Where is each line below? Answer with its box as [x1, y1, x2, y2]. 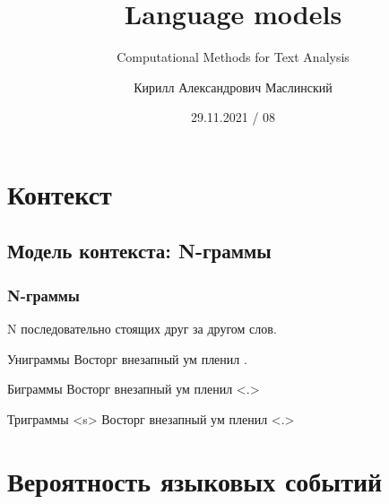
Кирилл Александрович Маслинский [134, 77, 333, 96]
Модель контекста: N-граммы [7, 237, 272, 265]
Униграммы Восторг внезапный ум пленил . [7, 349, 247, 368]
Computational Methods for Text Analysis [117, 48, 350, 66]
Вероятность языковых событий [7, 462, 383, 499]
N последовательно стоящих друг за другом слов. [7, 319, 277, 338]
